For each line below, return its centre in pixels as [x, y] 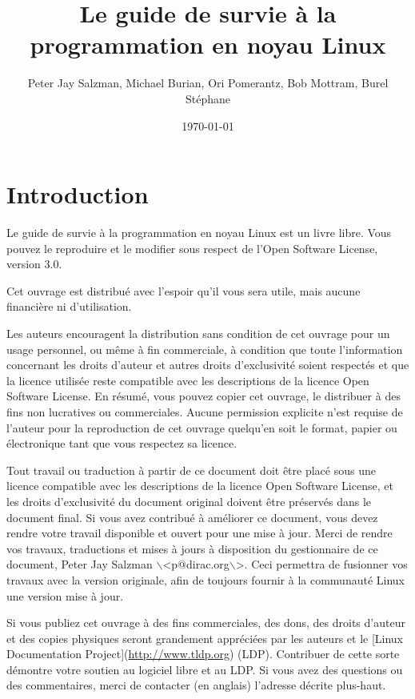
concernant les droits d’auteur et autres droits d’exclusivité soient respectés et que [208, 365]
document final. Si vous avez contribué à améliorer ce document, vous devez [192, 517]
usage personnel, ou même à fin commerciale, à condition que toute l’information [205, 349]
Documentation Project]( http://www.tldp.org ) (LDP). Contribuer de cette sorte [203, 654]
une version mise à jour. [65, 595]
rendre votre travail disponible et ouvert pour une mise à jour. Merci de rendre [200, 533]
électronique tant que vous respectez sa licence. [122, 443]
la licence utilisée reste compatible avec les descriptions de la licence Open [188, 380]
